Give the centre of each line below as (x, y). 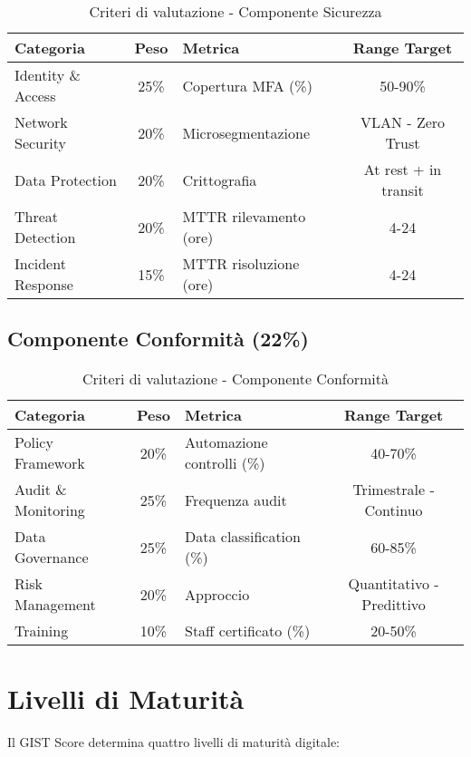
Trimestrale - (394, 490)
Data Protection (66, 180)
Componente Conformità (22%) (158, 339)
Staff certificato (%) (248, 631)
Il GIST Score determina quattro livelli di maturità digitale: (174, 742)
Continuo (394, 510)
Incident (40, 263)
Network (41, 122)
